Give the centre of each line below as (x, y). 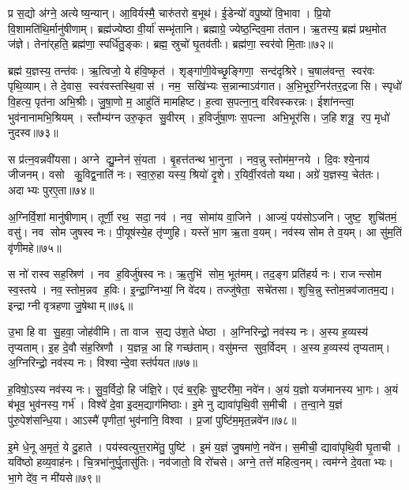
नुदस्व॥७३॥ (33, 132)
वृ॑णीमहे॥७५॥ (35, 247)
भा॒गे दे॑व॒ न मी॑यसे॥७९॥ (54, 477)
